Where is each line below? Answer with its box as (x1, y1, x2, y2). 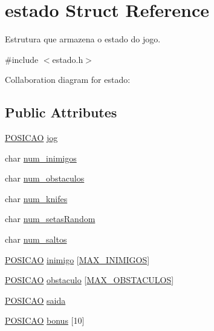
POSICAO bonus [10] (5, 314, 85, 327)
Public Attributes (5, 103, 117, 122)
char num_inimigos (5, 151, 77, 164)
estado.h (52, 53, 83, 65)
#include (5, 53, 39, 65)
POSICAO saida (5, 293, 66, 306)
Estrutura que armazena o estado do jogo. (5, 33, 161, 45)
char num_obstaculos (5, 172, 85, 185)
